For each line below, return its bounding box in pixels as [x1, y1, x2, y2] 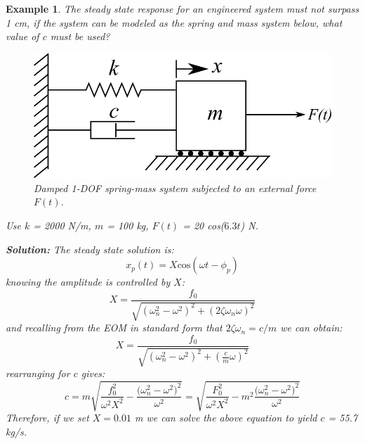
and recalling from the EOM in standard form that [6, 320, 223, 335]
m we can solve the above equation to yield [135, 410, 317, 425]
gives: [81, 366, 105, 381]
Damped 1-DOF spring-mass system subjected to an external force [34, 180, 317, 195]
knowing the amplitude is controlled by [6, 274, 171, 289]
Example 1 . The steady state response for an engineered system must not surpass [6, 1, 359, 15]
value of [6, 29, 39, 44]
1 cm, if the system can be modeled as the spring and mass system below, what [6, 15, 343, 30]
